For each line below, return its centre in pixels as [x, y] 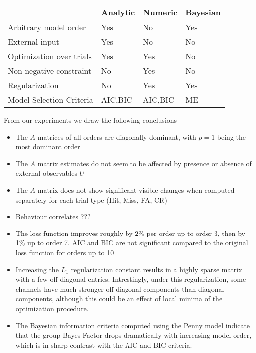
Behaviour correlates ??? [53, 216]
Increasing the [37, 269]
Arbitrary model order [47, 27]
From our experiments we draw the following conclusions [91, 120]
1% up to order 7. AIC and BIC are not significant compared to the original [132, 243]
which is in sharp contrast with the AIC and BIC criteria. [104, 344]
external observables [46, 173]
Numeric [160, 12]
